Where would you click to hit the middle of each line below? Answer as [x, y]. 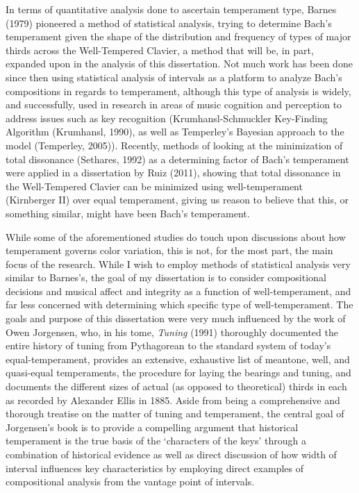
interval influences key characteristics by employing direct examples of [155, 468]
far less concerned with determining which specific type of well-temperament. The [179, 304]
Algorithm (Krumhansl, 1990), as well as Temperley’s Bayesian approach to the [175, 132]
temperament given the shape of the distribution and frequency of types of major [178, 36]
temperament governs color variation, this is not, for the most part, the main [169, 250]
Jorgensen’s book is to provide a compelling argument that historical [152, 427]
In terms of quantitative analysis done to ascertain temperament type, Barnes [171, 9]
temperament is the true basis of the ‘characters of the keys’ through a [156, 441]
